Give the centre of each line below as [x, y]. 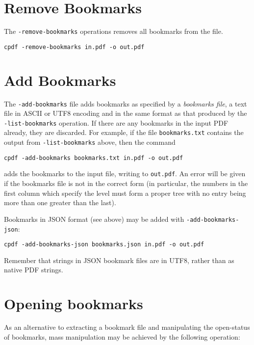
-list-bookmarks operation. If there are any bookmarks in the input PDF [116, 122]
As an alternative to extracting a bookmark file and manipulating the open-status [127, 327]
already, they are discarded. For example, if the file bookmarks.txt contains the [124, 132]
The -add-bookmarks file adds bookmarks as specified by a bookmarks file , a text [126, 103]
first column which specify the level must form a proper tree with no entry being [125, 193]
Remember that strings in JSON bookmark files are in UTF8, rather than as [119, 260]
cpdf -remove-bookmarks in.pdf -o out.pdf [74, 47]
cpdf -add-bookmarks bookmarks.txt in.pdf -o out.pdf [94, 158]
